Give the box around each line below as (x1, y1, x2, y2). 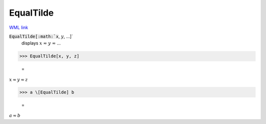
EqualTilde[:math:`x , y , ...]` (9, 33, 73, 39)
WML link (9, 25, 29, 30)
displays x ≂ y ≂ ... (21, 40, 61, 46)
